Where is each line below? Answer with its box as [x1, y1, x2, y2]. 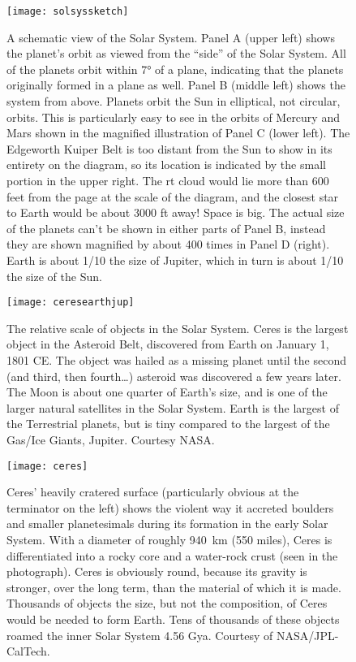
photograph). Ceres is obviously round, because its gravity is [6, 563, 307, 580]
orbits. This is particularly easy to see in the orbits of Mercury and [6, 108, 340, 125]
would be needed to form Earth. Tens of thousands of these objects [6, 610, 340, 627]
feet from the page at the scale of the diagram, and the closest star [6, 188, 339, 205]
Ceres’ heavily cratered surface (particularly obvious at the [6, 483, 299, 500]
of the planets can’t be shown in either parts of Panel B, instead [6, 219, 326, 236]
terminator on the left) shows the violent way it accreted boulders [6, 499, 334, 516]
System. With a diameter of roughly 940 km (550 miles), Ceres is [6, 531, 332, 547]
